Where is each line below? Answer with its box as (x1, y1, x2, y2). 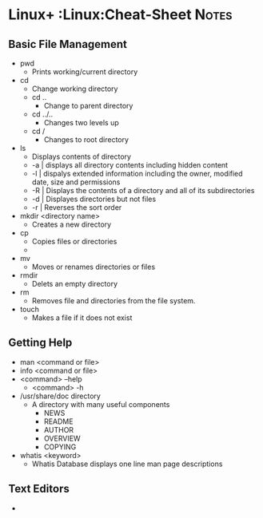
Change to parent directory (43, 101, 133, 110)
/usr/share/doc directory (19, 391, 102, 401)
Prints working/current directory (31, 67, 138, 77)
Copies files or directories (31, 237, 118, 246)
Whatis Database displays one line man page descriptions (31, 459, 223, 469)
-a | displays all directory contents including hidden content (31, 160, 229, 169)
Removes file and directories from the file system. (31, 296, 196, 305)
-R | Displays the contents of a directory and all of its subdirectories (31, 186, 255, 195)
